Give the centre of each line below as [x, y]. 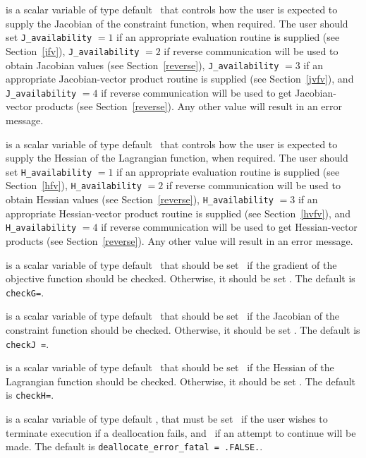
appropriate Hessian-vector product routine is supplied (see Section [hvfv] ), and [178, 213]
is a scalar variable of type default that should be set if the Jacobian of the [173, 316]
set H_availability [49, 171]
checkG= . [25, 292]
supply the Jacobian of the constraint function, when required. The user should [177, 23]
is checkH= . [30, 395]
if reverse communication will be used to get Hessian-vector [229, 227]
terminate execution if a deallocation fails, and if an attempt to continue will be [181, 432]
